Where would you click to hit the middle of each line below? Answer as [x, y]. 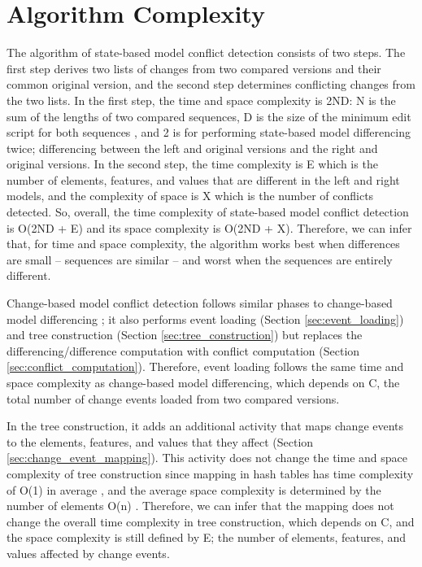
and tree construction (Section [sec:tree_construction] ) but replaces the [185, 335]
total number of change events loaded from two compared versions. [173, 398]
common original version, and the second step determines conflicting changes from [211, 84]
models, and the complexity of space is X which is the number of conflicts [190, 196]
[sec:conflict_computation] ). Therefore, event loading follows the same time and [205, 366]
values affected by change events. [88, 553]
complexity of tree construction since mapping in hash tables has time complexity [210, 473]
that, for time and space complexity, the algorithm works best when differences [203, 244]
